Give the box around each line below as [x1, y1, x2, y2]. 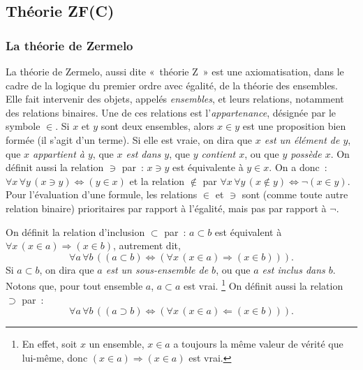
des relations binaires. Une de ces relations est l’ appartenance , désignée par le [6, 105, 336, 119]
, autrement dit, [112, 238, 181, 253]
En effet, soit [22, 336, 77, 351]
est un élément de [264, 132, 340, 147]
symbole [6, 119, 40, 133]
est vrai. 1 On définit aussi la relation [183, 276, 343, 293]
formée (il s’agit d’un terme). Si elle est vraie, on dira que [6, 132, 253, 147]
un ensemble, [89, 336, 145, 351]
